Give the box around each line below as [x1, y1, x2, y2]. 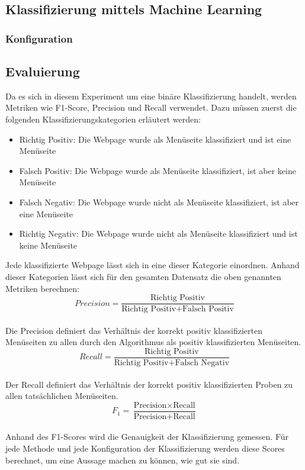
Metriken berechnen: [5, 282, 79, 294]
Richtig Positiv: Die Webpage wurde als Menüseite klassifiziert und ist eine [19, 133, 291, 145]
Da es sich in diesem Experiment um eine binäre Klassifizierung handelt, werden [5, 89, 297, 102]
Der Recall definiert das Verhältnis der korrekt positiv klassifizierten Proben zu [5, 378, 293, 390]
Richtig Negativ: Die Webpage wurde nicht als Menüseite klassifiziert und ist [19, 227, 298, 240]
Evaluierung [5, 62, 80, 81]
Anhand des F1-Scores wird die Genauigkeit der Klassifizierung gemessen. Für [5, 430, 289, 443]
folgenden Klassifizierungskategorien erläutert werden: [5, 113, 201, 125]
